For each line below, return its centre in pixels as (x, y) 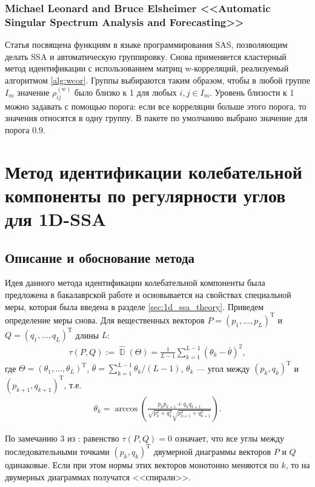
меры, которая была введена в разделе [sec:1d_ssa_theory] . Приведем (134, 306)
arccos (126, 409)
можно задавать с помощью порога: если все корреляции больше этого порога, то (156, 106)
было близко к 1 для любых (125, 92)
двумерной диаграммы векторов (212, 451)
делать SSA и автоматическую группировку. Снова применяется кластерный (146, 56)
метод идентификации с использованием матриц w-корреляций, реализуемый (147, 68)
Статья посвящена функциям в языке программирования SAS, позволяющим (146, 45)
